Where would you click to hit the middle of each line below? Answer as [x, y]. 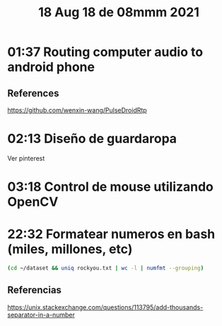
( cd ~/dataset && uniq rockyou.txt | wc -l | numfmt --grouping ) [106, 268]
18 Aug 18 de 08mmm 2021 [119, 12]
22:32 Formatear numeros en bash [111, 234]
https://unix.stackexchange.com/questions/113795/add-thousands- [105, 307]
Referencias [35, 290]
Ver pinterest [26, 158]
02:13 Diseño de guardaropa [92, 139]
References [33, 93]
